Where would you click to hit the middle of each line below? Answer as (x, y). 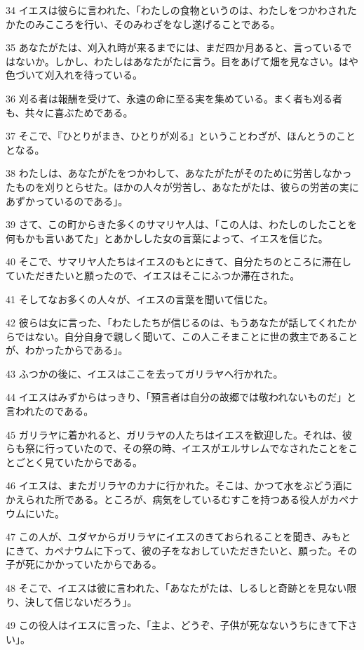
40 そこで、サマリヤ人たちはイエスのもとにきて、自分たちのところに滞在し (178, 261)
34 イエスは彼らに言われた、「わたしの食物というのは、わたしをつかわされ (176, 10)
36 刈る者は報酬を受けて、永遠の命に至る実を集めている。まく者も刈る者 (174, 98)
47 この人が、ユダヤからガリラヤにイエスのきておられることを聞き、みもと (178, 537)
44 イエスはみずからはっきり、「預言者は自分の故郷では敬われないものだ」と (181, 397)
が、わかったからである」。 (67, 350)
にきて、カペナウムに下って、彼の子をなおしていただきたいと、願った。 (171, 550)
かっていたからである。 (108, 564)
